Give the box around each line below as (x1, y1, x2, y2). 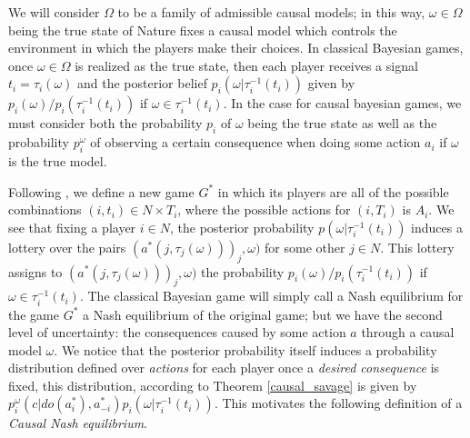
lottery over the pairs (8, 237, 126, 256)
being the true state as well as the (247, 114, 437, 133)
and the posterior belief (77, 74, 207, 93)
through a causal (361, 323, 455, 342)
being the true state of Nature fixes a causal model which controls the (8, 20, 397, 39)
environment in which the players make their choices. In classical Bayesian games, (8, 38, 464, 57)
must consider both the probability (8, 114, 203, 133)
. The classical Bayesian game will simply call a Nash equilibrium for (79, 286, 464, 305)
